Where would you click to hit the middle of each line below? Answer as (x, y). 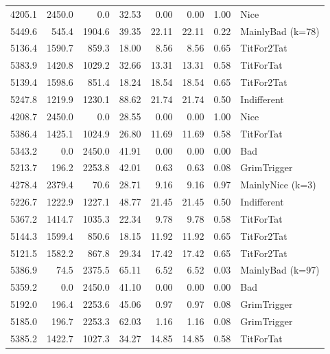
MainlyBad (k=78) (280, 31)
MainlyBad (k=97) (280, 270)
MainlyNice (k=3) (278, 185)
